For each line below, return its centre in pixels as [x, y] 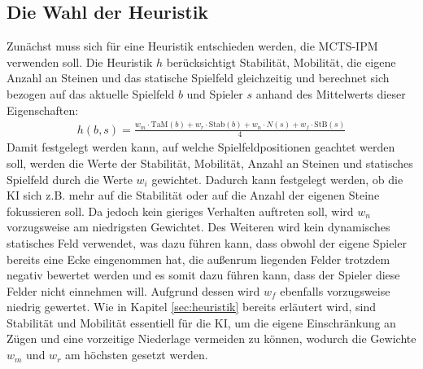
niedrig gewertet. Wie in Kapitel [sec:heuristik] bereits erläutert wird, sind [192, 307]
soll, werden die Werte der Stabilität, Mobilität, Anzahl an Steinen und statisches [210, 163]
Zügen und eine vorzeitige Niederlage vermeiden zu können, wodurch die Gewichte [211, 338]
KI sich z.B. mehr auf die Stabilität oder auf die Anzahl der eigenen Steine [193, 195]
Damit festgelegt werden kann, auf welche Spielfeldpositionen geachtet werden [201, 147]
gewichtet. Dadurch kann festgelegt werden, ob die [277, 179]
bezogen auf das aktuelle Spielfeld [91, 93]
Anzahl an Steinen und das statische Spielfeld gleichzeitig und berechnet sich [198, 78]
